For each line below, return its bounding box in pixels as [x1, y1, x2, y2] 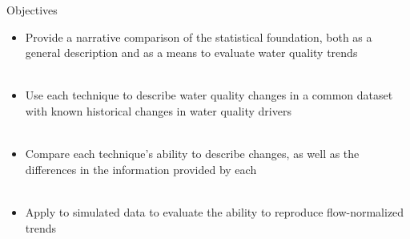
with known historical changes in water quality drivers [25, 102, 291, 119]
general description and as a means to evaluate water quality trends [25, 44, 358, 61]
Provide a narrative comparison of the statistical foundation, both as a [25, 28, 372, 45]
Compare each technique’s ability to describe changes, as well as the [25, 145, 360, 162]
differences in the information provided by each [25, 160, 257, 177]
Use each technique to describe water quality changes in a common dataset [25, 87, 393, 103]
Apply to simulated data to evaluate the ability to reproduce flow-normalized [25, 203, 404, 220]
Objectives [6, 2, 58, 18]
